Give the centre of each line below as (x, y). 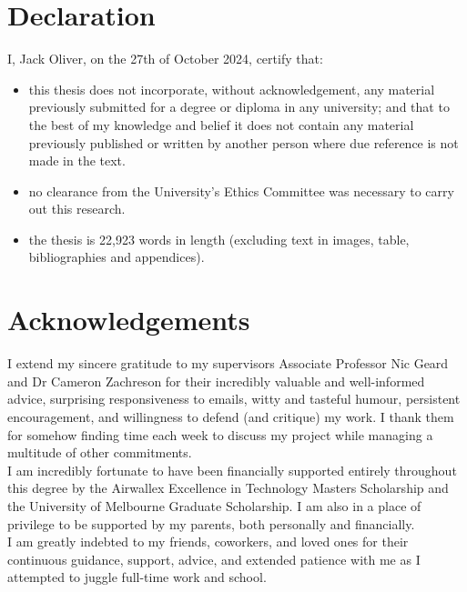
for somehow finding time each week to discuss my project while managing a (220, 434)
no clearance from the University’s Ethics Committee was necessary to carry (241, 191)
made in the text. (77, 161)
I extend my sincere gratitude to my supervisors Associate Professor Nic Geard (228, 363)
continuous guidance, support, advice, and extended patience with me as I (214, 559)
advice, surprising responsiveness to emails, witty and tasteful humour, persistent (234, 399)
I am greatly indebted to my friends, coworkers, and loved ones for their (208, 542)
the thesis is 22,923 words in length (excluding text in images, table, (219, 239)
